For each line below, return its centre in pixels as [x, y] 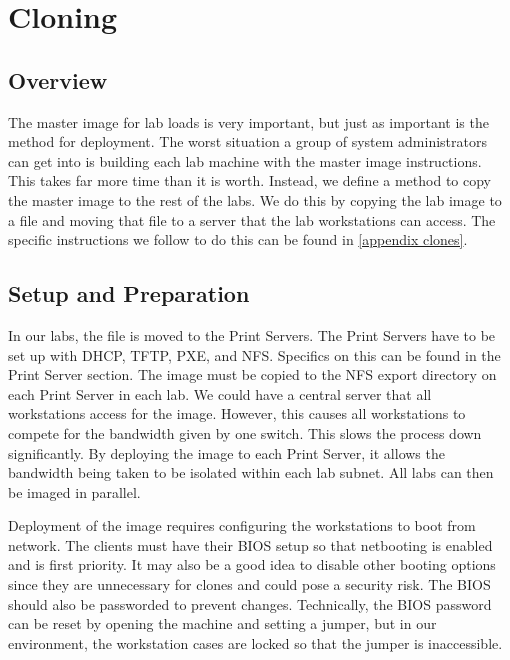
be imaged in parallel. [74, 491]
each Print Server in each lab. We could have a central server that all [220, 393]
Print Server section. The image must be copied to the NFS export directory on [252, 374]
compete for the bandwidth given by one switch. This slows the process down [245, 432]
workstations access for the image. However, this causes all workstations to [237, 413]
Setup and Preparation [129, 293]
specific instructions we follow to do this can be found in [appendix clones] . [238, 239]
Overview [58, 79]
